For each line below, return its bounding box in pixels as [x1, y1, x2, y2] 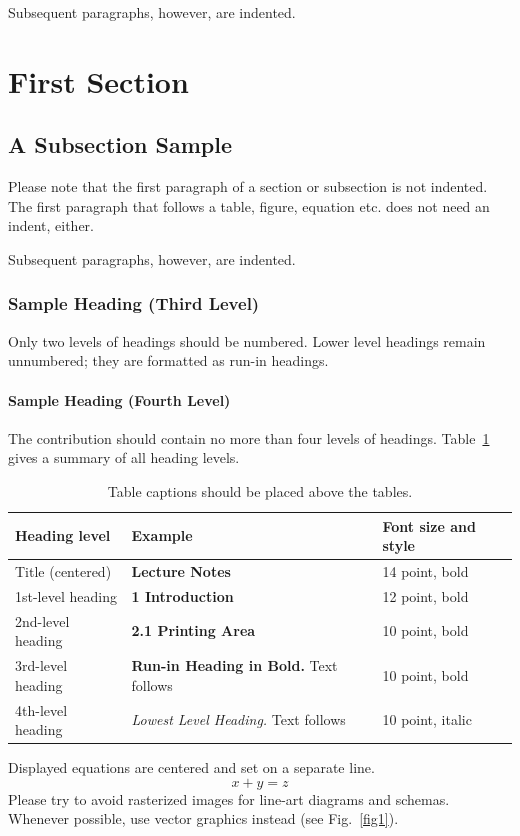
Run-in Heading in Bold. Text [131, 655, 338, 676]
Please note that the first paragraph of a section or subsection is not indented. [8, 176, 488, 197]
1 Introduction [131, 585, 234, 606]
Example [131, 525, 193, 546]
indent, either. [8, 215, 95, 236]
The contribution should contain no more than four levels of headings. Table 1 [8, 427, 490, 448]
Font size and [382, 515, 476, 536]
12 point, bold [382, 585, 469, 606]
